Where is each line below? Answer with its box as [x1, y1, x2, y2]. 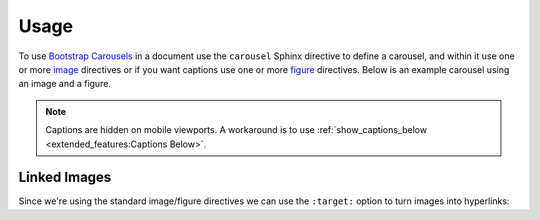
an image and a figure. [18, 78, 112, 90]
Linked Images [18, 169, 112, 186]
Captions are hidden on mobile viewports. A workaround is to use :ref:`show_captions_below [45, 124, 428, 136]
